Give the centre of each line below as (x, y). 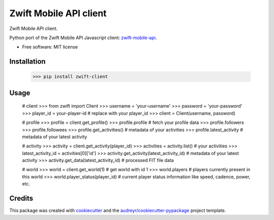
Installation (27, 62)
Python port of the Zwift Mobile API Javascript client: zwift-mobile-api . (83, 38)
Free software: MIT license (50, 47)
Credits (21, 198)
